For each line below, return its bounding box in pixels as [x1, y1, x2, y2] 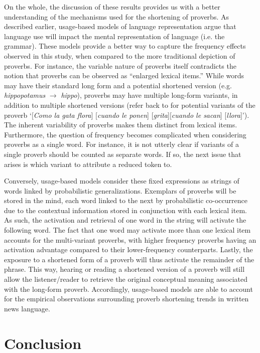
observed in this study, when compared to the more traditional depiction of [4, 50, 235, 61]
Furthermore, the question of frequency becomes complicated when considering [4, 129, 246, 139]
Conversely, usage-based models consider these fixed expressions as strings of [4, 175, 239, 186]
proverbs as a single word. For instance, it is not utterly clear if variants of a [4, 139, 239, 149]
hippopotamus [4, 90, 46, 100]
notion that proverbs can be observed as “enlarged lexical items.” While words [4, 70, 244, 81]
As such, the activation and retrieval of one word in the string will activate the [4, 215, 246, 225]
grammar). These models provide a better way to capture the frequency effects [4, 41, 246, 51]
